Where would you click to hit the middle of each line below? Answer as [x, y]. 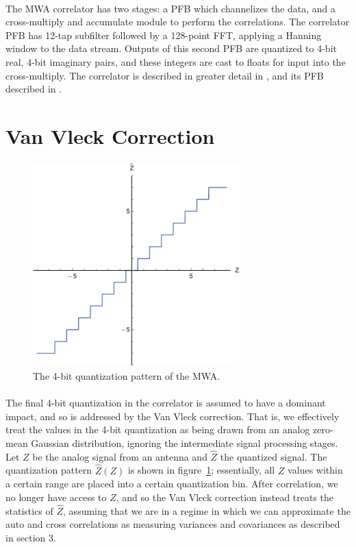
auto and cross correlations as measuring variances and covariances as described [173, 524]
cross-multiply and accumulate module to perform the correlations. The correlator [178, 22]
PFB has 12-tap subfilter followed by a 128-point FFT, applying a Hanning [164, 35]
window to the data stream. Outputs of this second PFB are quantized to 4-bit [171, 48]
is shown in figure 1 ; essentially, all [201, 470]
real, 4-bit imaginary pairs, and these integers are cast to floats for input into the [176, 61]
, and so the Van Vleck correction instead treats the [225, 497]
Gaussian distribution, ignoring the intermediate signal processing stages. [185, 442]
